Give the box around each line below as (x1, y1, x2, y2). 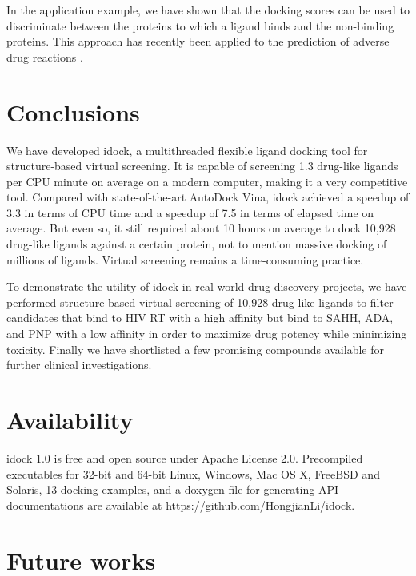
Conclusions (6, 95, 140, 128)
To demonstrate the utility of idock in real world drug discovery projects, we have (6, 278, 407, 295)
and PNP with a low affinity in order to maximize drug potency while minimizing (6, 325, 407, 342)
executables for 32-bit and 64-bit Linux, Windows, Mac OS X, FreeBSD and (6, 465, 380, 482)
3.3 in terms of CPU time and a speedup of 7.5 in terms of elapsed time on (6, 204, 374, 220)
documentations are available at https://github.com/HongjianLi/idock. (6, 496, 355, 513)
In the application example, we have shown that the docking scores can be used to (6, 2, 410, 18)
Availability (6, 403, 134, 435)
